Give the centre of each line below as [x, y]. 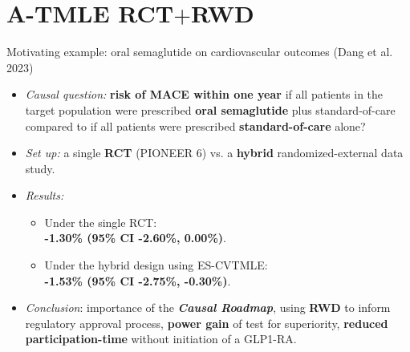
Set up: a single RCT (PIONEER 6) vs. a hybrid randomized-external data [214, 153]
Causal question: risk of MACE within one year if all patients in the [204, 94]
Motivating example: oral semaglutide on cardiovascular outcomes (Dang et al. [200, 52]
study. [40, 168]
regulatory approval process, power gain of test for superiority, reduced [207, 323]
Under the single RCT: [101, 222]
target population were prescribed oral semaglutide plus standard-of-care [210, 109]
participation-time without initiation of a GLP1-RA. [161, 339]
